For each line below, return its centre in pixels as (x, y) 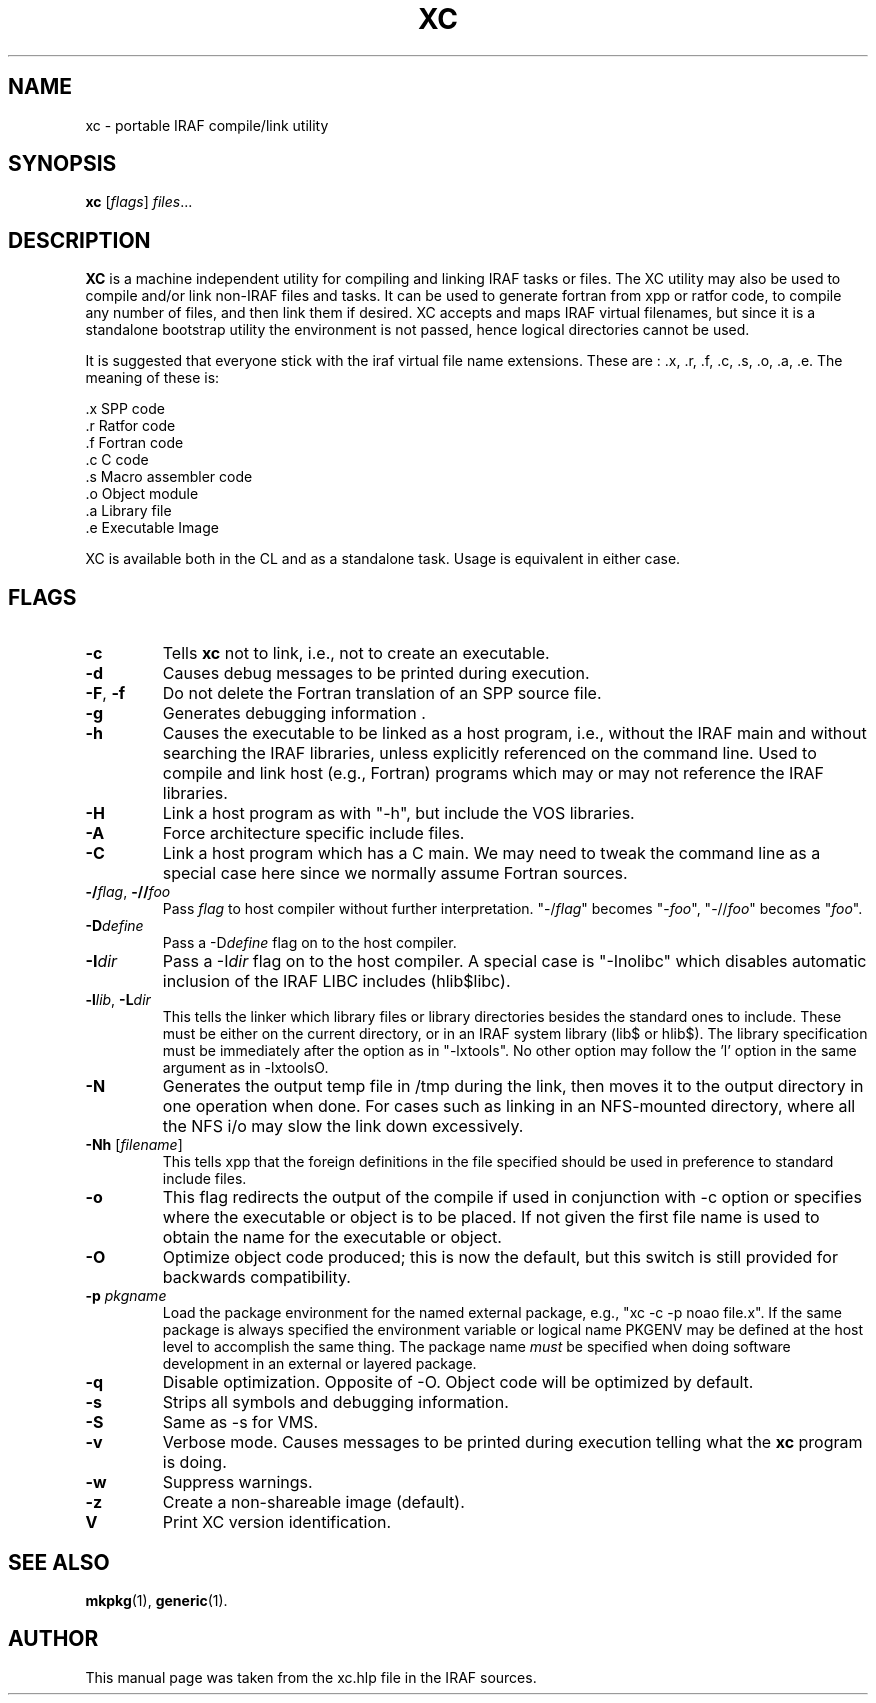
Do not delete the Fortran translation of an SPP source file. (382, 693)
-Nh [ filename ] (134, 1145)
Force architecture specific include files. (313, 833)
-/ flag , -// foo (128, 892)
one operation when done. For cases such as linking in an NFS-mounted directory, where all (509, 1106)
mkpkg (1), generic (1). (156, 1600)
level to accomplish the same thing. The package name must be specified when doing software (476, 1347)
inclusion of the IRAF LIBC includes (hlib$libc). (336, 981)
